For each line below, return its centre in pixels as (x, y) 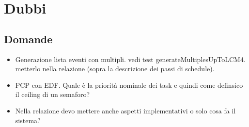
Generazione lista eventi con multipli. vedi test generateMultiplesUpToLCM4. (130, 59)
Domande (28, 39)
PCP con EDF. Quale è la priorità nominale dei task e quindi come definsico (129, 85)
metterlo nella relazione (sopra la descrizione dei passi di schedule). (115, 69)
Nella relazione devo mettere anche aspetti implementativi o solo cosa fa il (125, 110)
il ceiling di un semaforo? (53, 94)
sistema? (28, 120)
